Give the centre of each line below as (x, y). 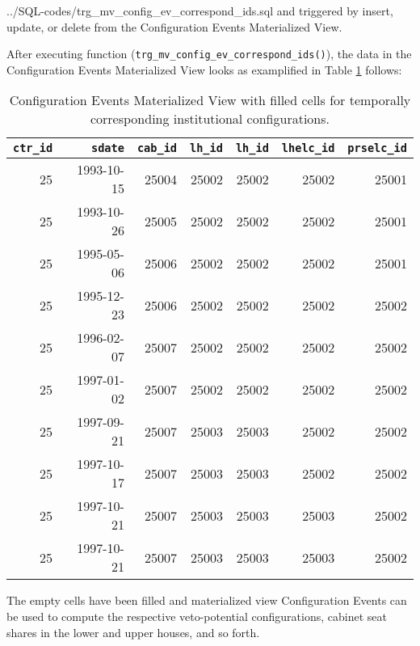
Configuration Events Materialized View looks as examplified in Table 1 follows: (204, 69)
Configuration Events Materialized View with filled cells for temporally (210, 100)
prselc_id (377, 148)
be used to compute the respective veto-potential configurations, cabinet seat (197, 616)
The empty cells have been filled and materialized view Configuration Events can (207, 600)
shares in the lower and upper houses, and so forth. (133, 632)
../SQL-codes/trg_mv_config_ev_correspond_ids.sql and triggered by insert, (200, 11)
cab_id (157, 148)
